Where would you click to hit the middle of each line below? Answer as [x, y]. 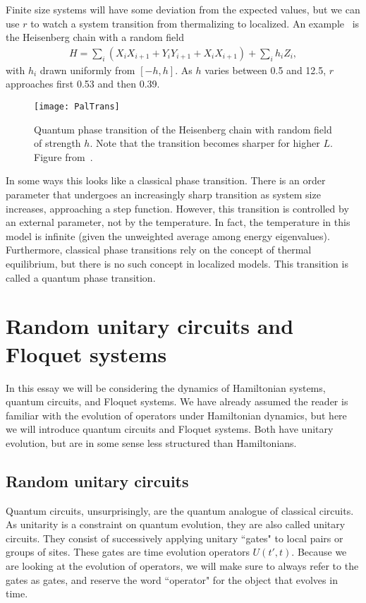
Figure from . [63, 156]
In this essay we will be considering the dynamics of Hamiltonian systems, [166, 387]
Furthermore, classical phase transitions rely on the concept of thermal [159, 250]
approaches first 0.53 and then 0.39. [83, 84]
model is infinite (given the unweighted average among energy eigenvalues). [168, 235]
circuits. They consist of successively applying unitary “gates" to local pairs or [175, 538]
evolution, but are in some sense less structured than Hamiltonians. [151, 442]
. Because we [319, 552]
